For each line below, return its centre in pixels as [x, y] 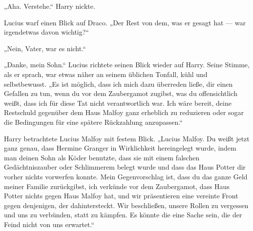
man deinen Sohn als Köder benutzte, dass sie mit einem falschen [102, 157]
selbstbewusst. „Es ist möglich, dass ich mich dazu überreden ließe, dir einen [118, 84]
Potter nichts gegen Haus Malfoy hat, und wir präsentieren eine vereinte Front [121, 196]
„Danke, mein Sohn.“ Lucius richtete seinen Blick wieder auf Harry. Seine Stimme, [127, 65]
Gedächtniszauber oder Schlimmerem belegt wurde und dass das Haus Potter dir [125, 167]
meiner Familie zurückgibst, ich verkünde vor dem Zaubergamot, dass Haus [117, 186]
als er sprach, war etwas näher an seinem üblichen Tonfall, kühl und [106, 74]
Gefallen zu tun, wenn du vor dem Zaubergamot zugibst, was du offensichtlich [121, 93]
